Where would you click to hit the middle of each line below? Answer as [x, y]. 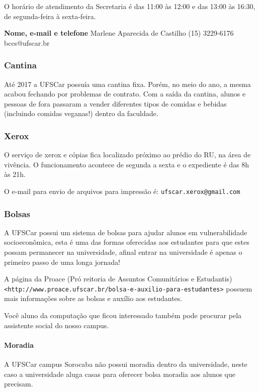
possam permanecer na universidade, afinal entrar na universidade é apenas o [123, 252]
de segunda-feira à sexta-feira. [50, 16]
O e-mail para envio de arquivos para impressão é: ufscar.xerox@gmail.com [122, 191]
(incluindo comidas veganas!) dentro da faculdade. [81, 113]
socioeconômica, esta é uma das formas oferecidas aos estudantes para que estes [127, 242]
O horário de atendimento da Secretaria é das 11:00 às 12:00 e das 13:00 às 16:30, [130, 6]
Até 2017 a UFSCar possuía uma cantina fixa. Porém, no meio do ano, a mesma [127, 84]
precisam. [19, 384]
